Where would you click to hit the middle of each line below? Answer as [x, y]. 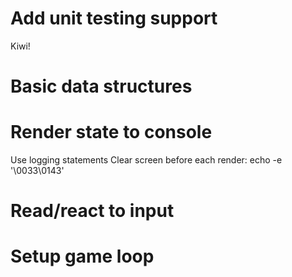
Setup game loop [82, 256]
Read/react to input [92, 211]
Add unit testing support [114, 18]
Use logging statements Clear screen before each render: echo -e [146, 160]
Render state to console [111, 132]
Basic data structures [101, 86]
